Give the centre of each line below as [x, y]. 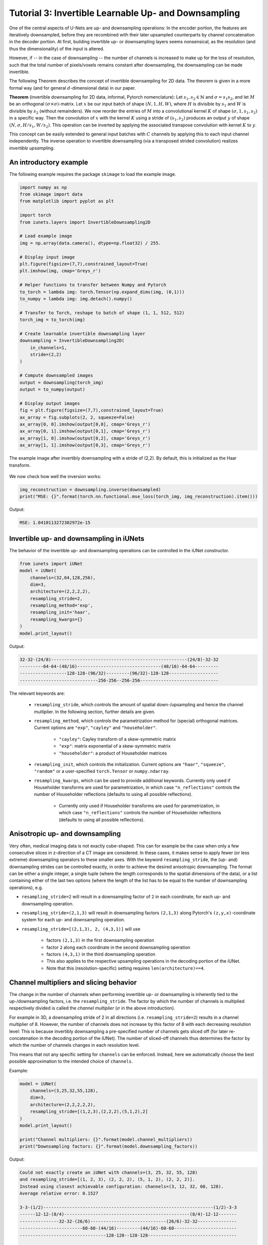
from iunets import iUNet [51, 563]
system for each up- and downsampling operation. [73, 920]
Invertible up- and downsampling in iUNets [77, 539]
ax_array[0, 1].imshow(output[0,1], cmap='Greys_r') [85, 431]
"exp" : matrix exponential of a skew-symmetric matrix [115, 746]
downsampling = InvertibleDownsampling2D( [72, 341]
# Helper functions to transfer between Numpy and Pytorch [93, 285]
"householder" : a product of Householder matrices [113, 753]
